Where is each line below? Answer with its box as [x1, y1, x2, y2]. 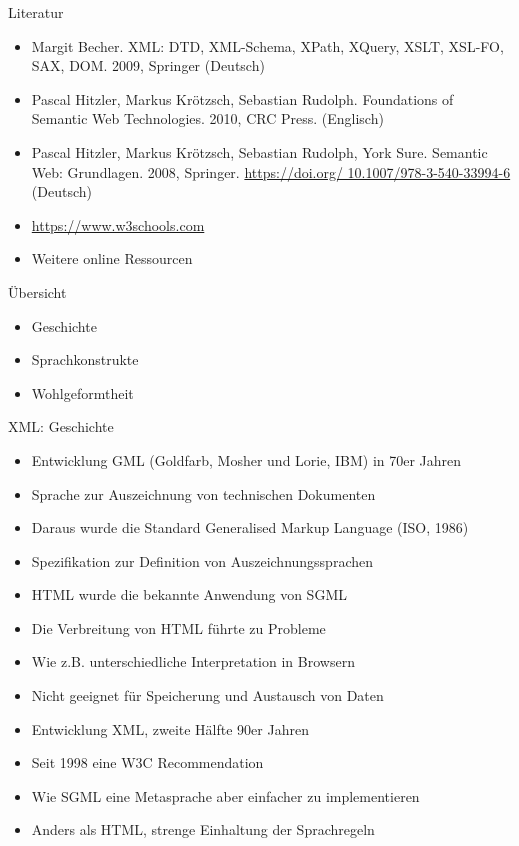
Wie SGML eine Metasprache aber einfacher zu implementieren [31, 785, 420, 806]
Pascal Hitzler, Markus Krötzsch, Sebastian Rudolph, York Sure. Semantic [31, 141, 488, 162]
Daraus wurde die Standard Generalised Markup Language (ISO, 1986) [31, 517, 469, 538]
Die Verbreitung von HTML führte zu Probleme [31, 617, 326, 638]
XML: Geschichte [8, 416, 114, 437]
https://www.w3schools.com [31, 214, 205, 235]
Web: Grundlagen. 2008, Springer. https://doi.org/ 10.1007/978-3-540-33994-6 [31, 161, 511, 182]
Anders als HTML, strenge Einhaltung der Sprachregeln [31, 819, 375, 840]
